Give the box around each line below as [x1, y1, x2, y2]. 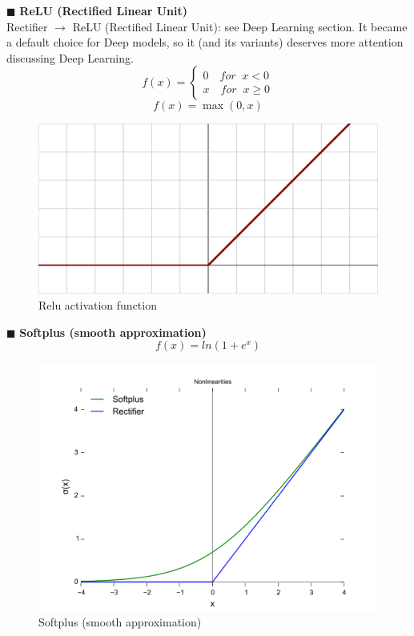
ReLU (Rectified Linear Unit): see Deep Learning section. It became [72, 18, 408, 34]
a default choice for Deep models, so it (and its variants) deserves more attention [6, 34, 404, 51]
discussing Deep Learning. [6, 49, 134, 66]
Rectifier [6, 18, 48, 34]
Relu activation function [38, 296, 157, 313]
